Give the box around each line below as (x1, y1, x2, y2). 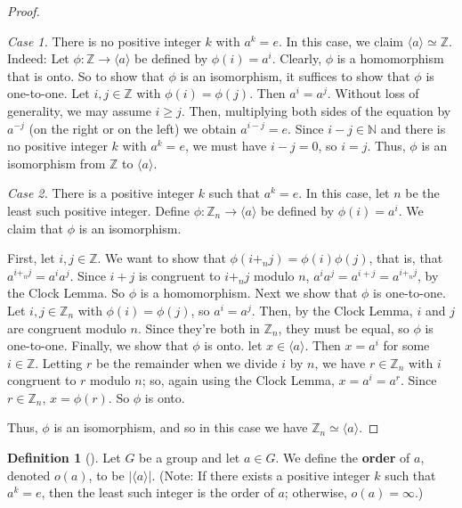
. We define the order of (275, 448, 410, 467)
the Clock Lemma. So (7, 283, 126, 302)
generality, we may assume (7, 101, 151, 119)
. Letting (35, 353, 83, 372)
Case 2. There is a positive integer (7, 184, 195, 202)
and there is (380, 119, 446, 137)
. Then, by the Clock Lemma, (251, 300, 413, 319)
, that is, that (369, 249, 443, 267)
